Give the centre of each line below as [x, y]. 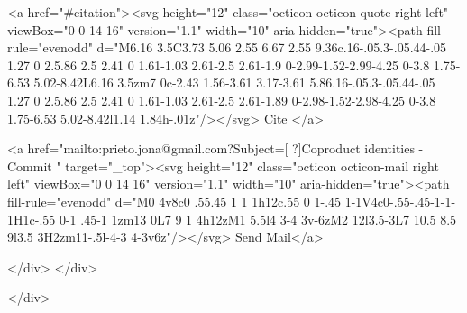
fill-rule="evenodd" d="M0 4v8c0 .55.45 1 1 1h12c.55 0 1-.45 [174, 201]
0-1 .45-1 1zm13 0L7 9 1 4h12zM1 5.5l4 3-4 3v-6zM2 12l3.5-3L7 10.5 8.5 [258, 219]
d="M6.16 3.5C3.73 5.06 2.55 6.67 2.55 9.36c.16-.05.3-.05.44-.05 [272, 47]
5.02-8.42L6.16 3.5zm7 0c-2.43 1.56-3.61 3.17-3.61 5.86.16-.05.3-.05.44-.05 [234, 83]
